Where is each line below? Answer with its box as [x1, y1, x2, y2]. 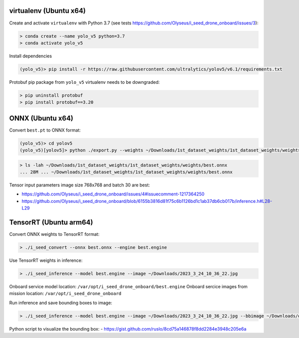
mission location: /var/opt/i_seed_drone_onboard [9, 291, 122, 297]
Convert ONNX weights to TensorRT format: [9, 231, 100, 237]
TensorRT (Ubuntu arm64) [9, 218, 93, 227]
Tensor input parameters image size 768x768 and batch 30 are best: [9, 182, 150, 188]
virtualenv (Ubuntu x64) [9, 6, 86, 15]
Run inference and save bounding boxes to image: [9, 300, 112, 306]
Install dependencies [9, 53, 52, 59]
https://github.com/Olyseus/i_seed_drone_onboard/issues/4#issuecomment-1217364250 [21, 191, 205, 197]
